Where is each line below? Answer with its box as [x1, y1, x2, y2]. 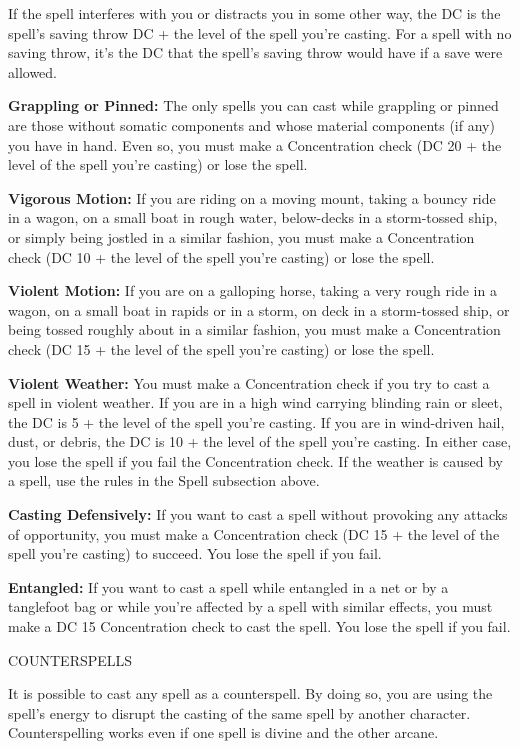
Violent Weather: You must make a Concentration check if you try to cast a [8, 372, 490, 393]
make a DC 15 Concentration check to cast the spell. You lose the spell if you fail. [8, 616, 511, 637]
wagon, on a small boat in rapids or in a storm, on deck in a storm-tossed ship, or [8, 299, 510, 320]
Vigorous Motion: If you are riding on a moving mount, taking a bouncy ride [8, 187, 496, 208]
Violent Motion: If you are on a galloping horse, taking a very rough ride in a [8, 280, 497, 301]
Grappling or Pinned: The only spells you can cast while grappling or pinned [8, 95, 499, 116]
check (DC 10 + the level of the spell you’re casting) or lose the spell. [8, 246, 435, 267]
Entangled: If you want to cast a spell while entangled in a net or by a [8, 576, 449, 597]
